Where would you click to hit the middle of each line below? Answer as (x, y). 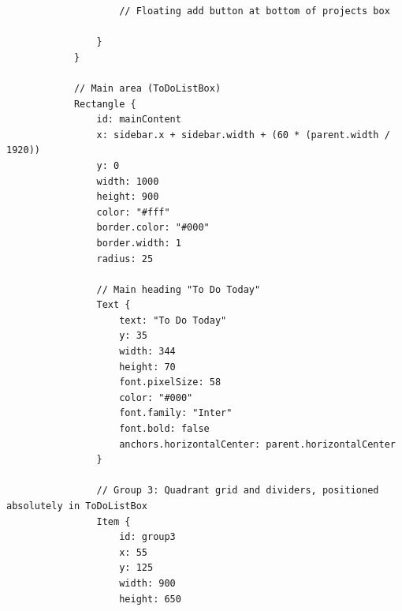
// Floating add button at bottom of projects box (255, 11)
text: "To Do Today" (173, 320)
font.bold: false (164, 429)
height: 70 (147, 367)
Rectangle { (105, 104)
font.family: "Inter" (176, 413)
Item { (114, 521)
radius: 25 (125, 259)
